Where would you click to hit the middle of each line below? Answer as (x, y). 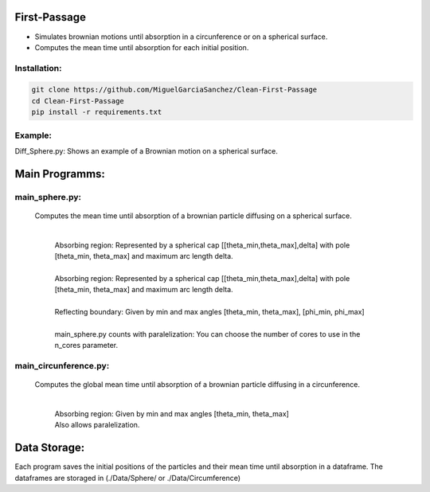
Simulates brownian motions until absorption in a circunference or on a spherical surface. (181, 37)
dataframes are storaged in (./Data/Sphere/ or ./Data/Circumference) (128, 478)
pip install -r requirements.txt (97, 112)
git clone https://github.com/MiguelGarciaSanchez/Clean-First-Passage (174, 90)
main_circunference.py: (62, 366)
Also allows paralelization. (97, 425)
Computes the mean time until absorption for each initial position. (142, 47)
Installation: (38, 68)
